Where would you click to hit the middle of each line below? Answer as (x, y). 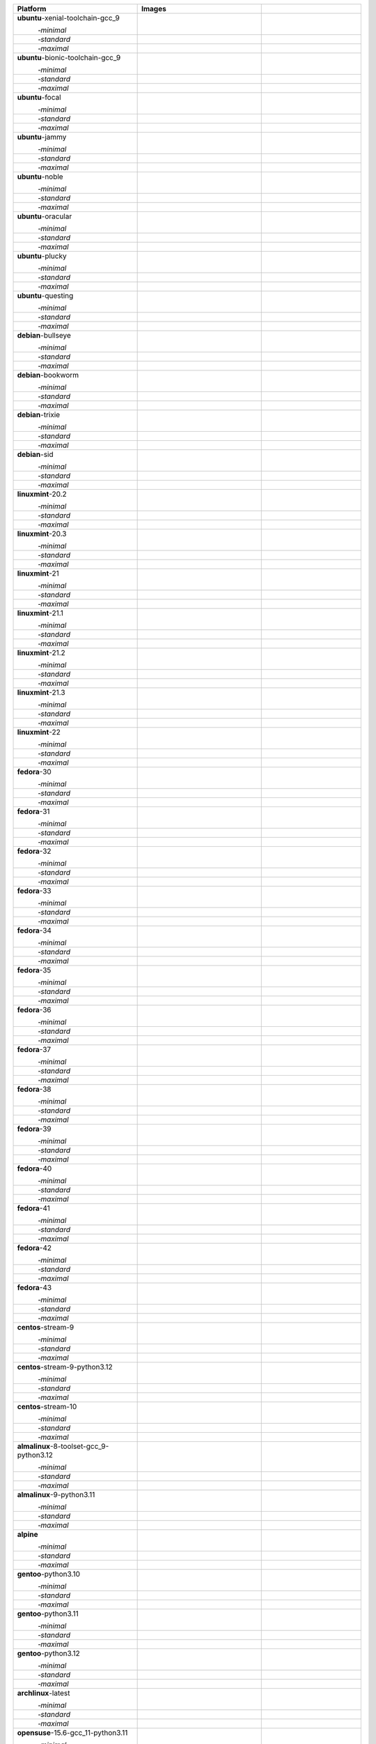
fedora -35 (34, 970)
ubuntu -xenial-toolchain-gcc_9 (68, 18)
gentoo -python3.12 (48, 1653)
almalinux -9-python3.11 (56, 1495)
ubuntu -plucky (42, 256)
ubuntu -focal (39, 97)
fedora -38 (34, 1089)
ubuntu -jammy (42, 137)
